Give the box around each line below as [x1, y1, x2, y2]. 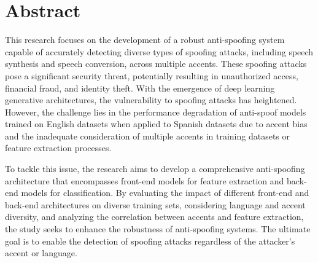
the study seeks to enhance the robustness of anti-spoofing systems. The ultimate [5, 222, 311, 235]
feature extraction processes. [5, 141, 112, 154]
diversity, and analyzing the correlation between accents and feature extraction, [5, 210, 304, 223]
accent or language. [5, 246, 77, 259]
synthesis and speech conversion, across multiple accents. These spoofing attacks [5, 57, 307, 70]
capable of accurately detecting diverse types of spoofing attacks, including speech [5, 45, 314, 58]
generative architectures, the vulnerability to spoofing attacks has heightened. [5, 93, 297, 106]
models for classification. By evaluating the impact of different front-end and [21, 186, 309, 199]
